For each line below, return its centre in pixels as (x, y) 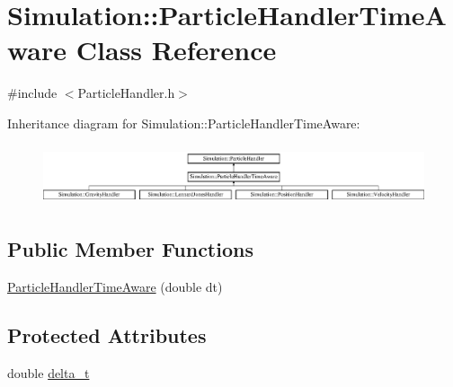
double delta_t (49, 372)
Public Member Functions (130, 249)
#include (32, 93)
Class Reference (176, 50)
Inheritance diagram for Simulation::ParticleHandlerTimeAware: (184, 123)
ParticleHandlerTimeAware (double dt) (115, 287)
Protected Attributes (107, 335)
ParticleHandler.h (126, 93)
